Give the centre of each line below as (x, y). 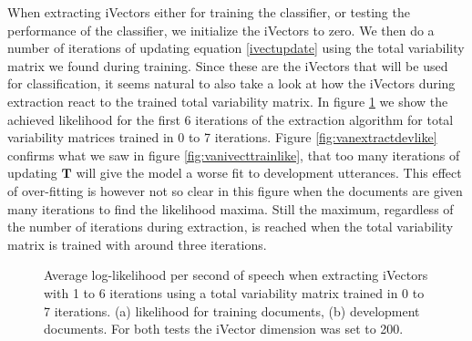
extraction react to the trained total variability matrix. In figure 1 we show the (228, 101)
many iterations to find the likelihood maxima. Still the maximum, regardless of (231, 208)
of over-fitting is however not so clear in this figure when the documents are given (235, 190)
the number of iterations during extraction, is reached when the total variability (231, 227)
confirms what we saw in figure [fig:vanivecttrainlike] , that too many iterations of (234, 155)
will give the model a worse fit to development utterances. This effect (269, 173)
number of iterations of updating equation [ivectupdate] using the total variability (236, 48)
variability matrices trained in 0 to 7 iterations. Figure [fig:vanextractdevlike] (222, 137)
